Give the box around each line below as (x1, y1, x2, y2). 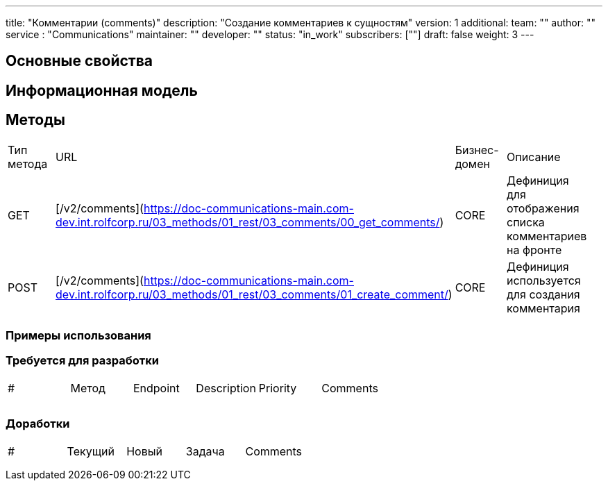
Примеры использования (6, 328, 151, 343)
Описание (507, 149, 561, 164)
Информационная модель (6, 81, 198, 99)
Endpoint (133, 380, 180, 395)
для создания (507, 287, 580, 301)
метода (8, 156, 48, 171)
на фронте (507, 242, 562, 257)
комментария (507, 301, 580, 315)
